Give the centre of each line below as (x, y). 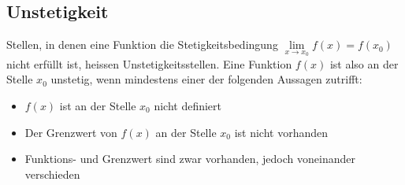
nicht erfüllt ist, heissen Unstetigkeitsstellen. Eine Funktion (149, 63)
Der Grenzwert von (71, 132)
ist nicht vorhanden (281, 132)
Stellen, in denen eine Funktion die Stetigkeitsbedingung (142, 44)
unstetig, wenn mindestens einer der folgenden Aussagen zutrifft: (206, 79)
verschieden (52, 174)
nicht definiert (188, 106)
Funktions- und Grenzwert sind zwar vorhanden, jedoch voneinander (190, 159)
